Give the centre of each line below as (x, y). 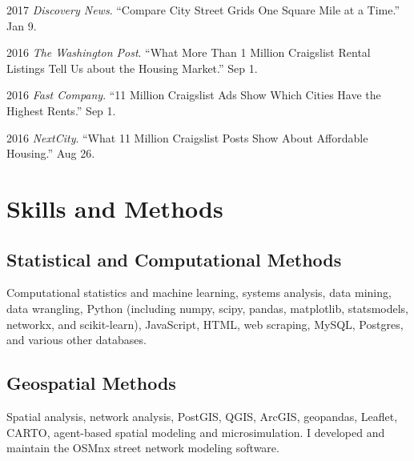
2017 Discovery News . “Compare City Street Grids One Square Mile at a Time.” (203, 10)
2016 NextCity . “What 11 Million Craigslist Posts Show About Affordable (187, 137)
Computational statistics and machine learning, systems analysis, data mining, (199, 293)
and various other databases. (76, 340)
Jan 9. (22, 25)
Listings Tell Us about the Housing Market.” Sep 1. (132, 68)
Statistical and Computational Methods (174, 259)
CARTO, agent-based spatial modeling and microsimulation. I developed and (196, 432)
